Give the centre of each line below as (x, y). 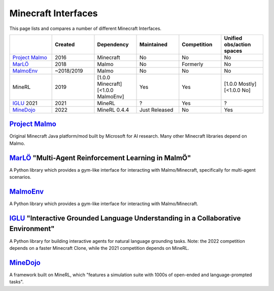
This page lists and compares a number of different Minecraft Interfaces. (85, 28)
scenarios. (20, 177)
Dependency (113, 44)
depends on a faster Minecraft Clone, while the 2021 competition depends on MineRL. (99, 248)
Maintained (153, 44)
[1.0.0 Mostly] (240, 84)
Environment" (32, 229)
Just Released (157, 110)
